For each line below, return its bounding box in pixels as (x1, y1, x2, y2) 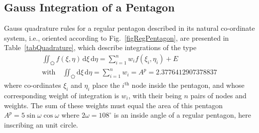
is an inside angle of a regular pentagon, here (114, 110, 251, 120)
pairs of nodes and (190, 90, 247, 100)
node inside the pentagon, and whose (131, 80, 245, 90)
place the (92, 80, 120, 90)
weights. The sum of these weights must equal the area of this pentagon (4, 100, 223, 110)
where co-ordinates (4, 80, 61, 90)
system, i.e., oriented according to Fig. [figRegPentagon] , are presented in (4, 32, 229, 43)
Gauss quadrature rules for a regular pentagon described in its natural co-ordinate (4, 23, 255, 33)
